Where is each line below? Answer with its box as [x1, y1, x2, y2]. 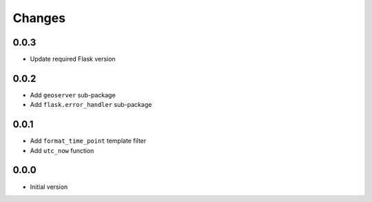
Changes [12, 10, 65, 26]
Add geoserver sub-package [30, 90, 116, 99]
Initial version [30, 183, 68, 191]
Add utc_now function [30, 146, 94, 154]
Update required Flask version [30, 55, 116, 63]
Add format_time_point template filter [30, 137, 147, 145]
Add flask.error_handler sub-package [30, 101, 152, 109]
